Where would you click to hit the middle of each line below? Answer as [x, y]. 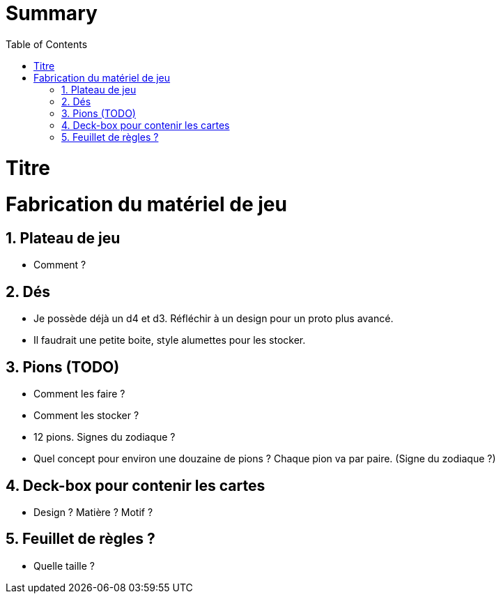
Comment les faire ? [79, 394]
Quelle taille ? [64, 566]
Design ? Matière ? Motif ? [93, 512]
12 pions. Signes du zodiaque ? [105, 437]
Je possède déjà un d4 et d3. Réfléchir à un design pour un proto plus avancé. [214, 319]
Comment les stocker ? [86, 416]
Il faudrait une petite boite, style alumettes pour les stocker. [170, 340]
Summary [52, 13]
